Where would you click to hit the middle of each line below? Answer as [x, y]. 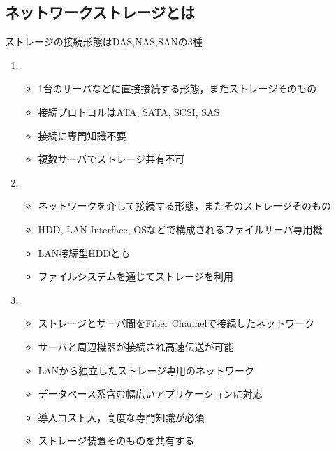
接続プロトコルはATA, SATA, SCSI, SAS [129, 111]
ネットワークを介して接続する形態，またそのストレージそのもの [184, 206]
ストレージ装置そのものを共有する [116, 440]
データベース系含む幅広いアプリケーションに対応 [150, 394]
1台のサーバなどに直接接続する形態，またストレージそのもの [177, 88]
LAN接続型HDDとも [84, 253]
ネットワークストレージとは [100, 12]
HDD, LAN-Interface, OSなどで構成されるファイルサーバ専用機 [180, 229]
